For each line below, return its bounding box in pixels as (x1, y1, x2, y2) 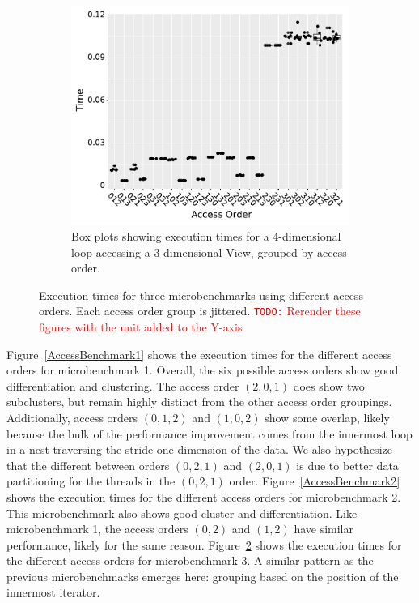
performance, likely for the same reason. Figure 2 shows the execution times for (6, 536, 402, 553)
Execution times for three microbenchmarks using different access (39, 286, 363, 303)
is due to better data (296, 456, 399, 473)
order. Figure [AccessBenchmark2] (229, 473, 400, 490)
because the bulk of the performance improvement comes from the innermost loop (6, 425, 413, 442)
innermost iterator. (6, 584, 100, 601)
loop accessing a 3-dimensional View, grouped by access (71, 243, 347, 260)
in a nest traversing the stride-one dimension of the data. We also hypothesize (6, 441, 392, 458)
